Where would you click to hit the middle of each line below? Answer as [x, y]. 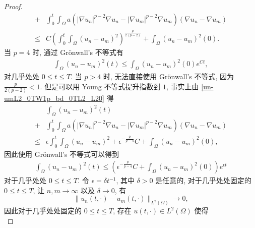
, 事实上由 [183, 86]
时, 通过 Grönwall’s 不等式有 [78, 52]
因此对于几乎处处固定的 [43, 211]
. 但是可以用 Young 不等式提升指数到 [100, 86]
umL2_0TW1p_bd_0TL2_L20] [54, 98]
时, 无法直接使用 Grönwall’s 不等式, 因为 [169, 76]
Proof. [13, 6]
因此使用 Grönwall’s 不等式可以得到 [62, 154]
